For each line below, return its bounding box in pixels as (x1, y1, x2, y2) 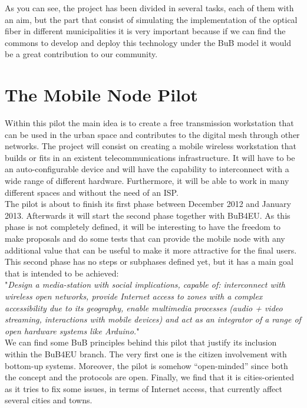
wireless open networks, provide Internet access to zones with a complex (5, 290, 263, 302)
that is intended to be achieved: (5, 266, 119, 279)
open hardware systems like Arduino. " (5, 324, 140, 337)
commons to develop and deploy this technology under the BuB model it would (5, 36, 291, 48)
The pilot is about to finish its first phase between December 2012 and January (5, 198, 291, 210)
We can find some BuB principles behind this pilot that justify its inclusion (5, 336, 277, 348)
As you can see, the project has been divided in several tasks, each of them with (5, 2, 294, 14)
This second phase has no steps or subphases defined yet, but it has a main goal (5, 255, 293, 268)
